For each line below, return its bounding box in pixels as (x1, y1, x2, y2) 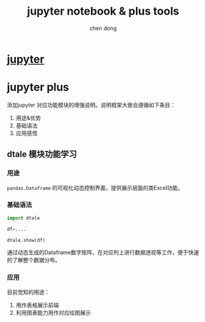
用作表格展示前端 (15, 301, 59, 309)
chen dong (89, 24, 117, 32)
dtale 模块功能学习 (7, 149, 77, 159)
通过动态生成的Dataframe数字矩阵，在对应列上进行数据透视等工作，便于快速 (7, 249, 200, 256)
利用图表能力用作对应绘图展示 (15, 309, 91, 316)
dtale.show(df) (7, 237, 46, 243)
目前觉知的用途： (7, 288, 50, 296)
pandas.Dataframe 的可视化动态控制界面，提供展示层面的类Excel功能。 (7, 184, 184, 191)
